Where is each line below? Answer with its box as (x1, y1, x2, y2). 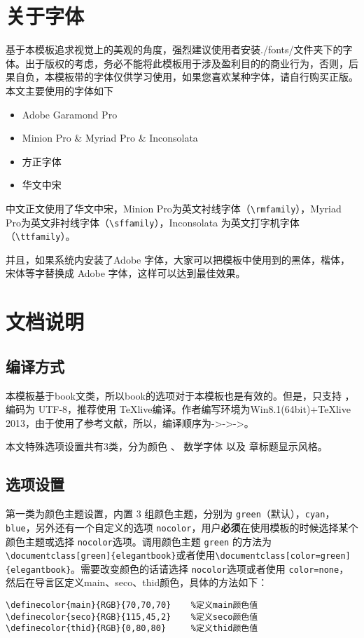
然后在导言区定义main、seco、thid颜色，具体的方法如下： (6, 575, 268, 590)
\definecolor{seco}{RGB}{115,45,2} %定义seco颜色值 (6, 611, 258, 622)
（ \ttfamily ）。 (6, 229, 76, 243)
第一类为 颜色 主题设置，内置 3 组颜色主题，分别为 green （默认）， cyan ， (6, 506, 335, 521)
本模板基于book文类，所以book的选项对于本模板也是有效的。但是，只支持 (6, 388, 342, 402)
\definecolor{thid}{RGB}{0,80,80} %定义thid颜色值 (6, 623, 258, 634)
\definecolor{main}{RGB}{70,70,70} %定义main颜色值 (6, 600, 258, 611)
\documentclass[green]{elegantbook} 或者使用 (6, 548, 216, 562)
